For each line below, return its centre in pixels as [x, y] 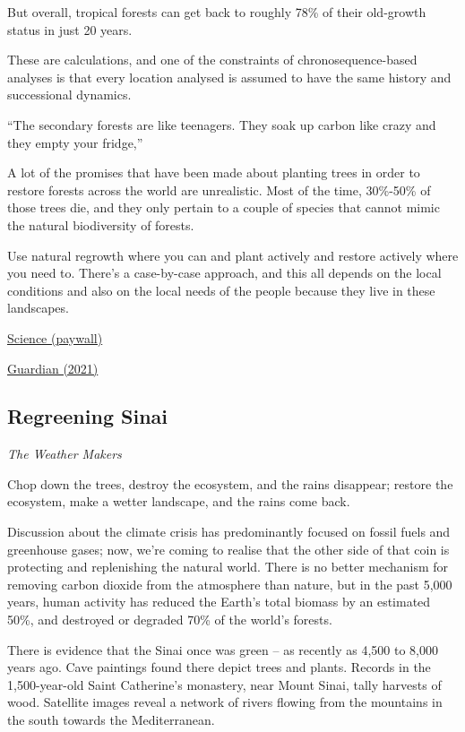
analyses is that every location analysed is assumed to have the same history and [229, 77]
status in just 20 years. [70, 29]
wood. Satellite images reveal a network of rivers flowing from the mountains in [225, 702]
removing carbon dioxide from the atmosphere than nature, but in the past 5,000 [230, 584]
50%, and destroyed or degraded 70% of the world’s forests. [170, 620]
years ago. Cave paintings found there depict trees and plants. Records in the [219, 667]
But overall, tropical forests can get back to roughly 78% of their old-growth [217, 12]
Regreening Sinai [87, 416]
